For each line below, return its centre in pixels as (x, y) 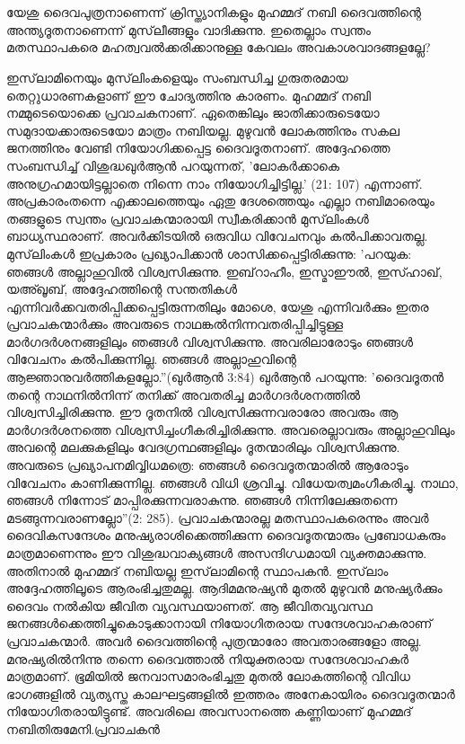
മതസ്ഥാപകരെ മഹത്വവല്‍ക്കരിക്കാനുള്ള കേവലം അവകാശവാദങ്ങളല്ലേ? (219, 47)
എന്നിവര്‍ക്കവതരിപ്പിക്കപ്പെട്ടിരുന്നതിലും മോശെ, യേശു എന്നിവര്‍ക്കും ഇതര (218, 306)
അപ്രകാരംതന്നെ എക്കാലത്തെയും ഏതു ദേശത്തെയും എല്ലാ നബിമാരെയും (220, 201)
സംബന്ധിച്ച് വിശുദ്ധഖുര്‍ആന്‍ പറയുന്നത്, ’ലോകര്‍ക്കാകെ (173, 165)
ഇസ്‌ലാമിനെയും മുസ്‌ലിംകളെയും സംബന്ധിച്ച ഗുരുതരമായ (177, 77)
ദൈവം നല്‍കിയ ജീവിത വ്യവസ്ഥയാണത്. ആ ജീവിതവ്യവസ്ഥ (189, 605)
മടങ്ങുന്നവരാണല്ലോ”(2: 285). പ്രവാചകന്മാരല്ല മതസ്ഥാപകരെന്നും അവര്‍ (218, 517)
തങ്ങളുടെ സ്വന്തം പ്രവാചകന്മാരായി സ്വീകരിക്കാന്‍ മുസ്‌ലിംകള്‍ (188, 218)
